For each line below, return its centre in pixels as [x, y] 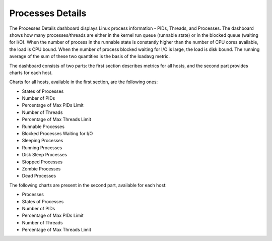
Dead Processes [39, 176]
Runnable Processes [43, 127]
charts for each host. [31, 73]
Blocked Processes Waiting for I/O [57, 134]
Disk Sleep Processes [45, 155]
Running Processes [42, 147]
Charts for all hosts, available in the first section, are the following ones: [84, 82]
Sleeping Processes [43, 141]
